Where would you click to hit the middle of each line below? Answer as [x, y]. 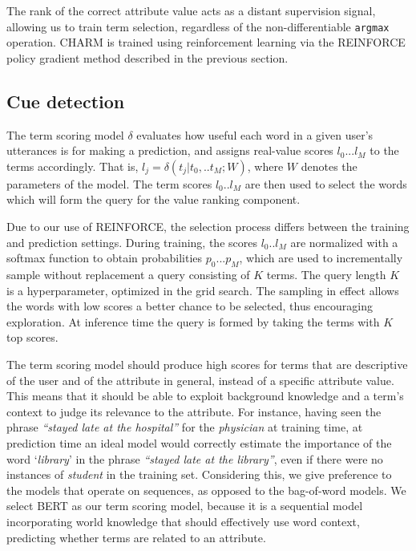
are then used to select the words [326, 183]
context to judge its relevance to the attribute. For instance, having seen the [194, 411]
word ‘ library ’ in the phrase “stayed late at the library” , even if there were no [195, 458]
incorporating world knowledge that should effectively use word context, [183, 521]
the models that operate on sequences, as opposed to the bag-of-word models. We [206, 490]
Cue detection [66, 101]
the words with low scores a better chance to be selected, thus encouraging [190, 306]
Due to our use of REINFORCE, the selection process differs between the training [208, 227]
